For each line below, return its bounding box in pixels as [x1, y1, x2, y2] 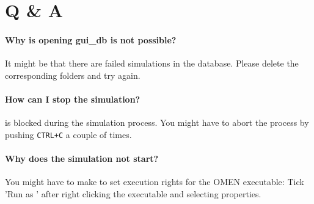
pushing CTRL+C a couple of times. [5, 128, 132, 140]
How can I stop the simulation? [5, 92, 141, 105]
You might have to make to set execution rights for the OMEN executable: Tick [5, 175, 304, 188]
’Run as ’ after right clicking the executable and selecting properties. [5, 187, 261, 200]
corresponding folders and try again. [5, 68, 141, 81]
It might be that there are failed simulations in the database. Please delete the [5, 57, 299, 70]
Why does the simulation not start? [5, 152, 159, 164]
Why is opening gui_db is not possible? [5, 33, 177, 46]
